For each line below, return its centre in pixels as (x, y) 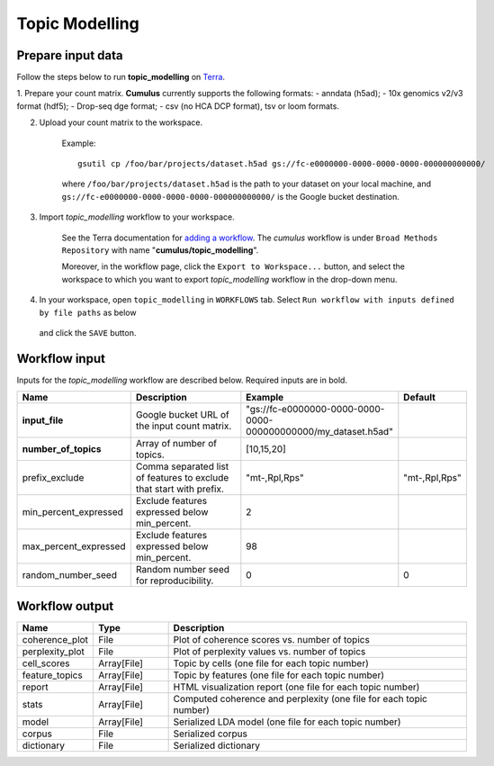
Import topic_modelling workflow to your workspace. (137, 217)
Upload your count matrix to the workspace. (121, 122)
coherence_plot (55, 639)
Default (420, 398)
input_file (43, 420)
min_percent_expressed (72, 512)
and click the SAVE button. (88, 332)
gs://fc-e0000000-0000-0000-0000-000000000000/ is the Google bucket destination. (231, 196)
